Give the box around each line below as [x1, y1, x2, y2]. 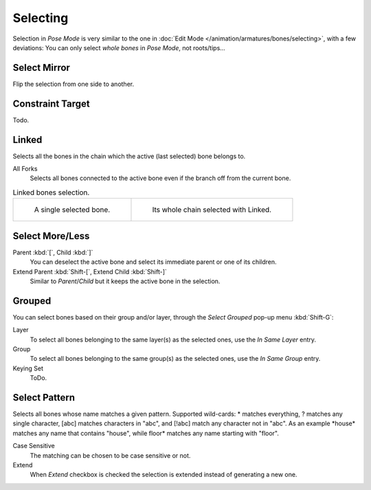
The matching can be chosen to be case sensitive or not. [30, 451, 191, 460]
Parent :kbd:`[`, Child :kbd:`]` [12, 248, 93, 256]
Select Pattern [12, 392, 76, 403]
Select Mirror [12, 62, 70, 74]
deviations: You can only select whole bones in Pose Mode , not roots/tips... [12, 43, 226, 52]
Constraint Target [12, 98, 91, 109]
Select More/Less [12, 230, 90, 242]
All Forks [12, 165, 38, 173]
